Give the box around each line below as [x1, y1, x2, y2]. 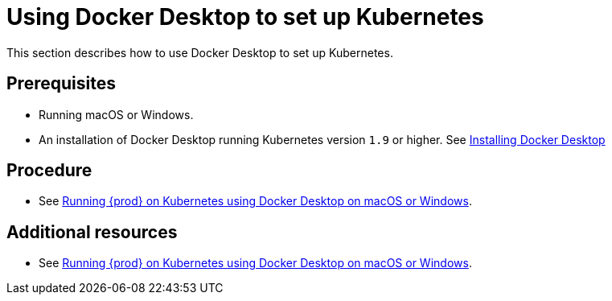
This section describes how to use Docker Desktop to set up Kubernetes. [6, 45, 393, 60]
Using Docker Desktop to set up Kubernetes [6, 3, 484, 31]
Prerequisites [6, 73, 116, 94]
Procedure [6, 160, 92, 181]
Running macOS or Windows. [39, 107, 194, 122]
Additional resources [6, 221, 178, 242]
